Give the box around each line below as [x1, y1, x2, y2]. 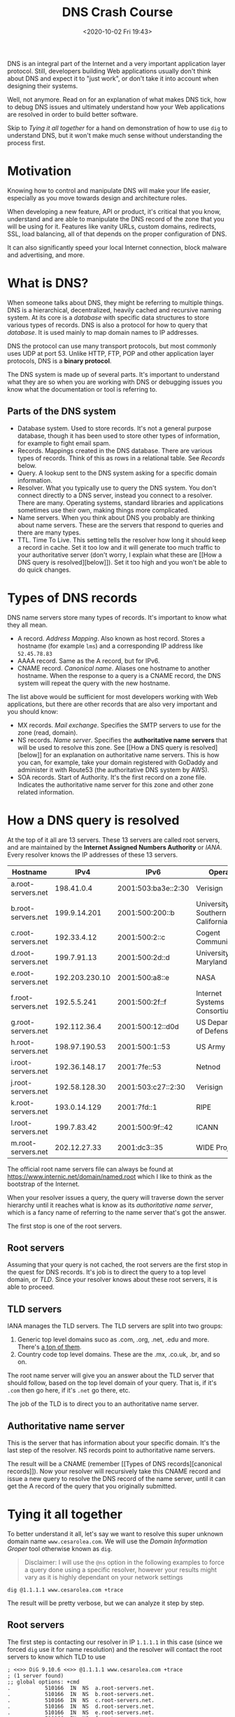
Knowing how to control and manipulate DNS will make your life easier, [7, 186, 211, 195]
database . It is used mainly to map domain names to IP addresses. [7, 328, 199, 336]
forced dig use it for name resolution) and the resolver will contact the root [7, 1645, 222, 1653]
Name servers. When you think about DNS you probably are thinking [17, 513, 215, 522]
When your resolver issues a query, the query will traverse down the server [7, 1193, 225, 1201]
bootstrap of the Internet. [7, 1180, 80, 1188]
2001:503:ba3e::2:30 [117, 883, 190, 893]
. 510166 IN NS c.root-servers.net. [7, 1697, 155, 1704]
